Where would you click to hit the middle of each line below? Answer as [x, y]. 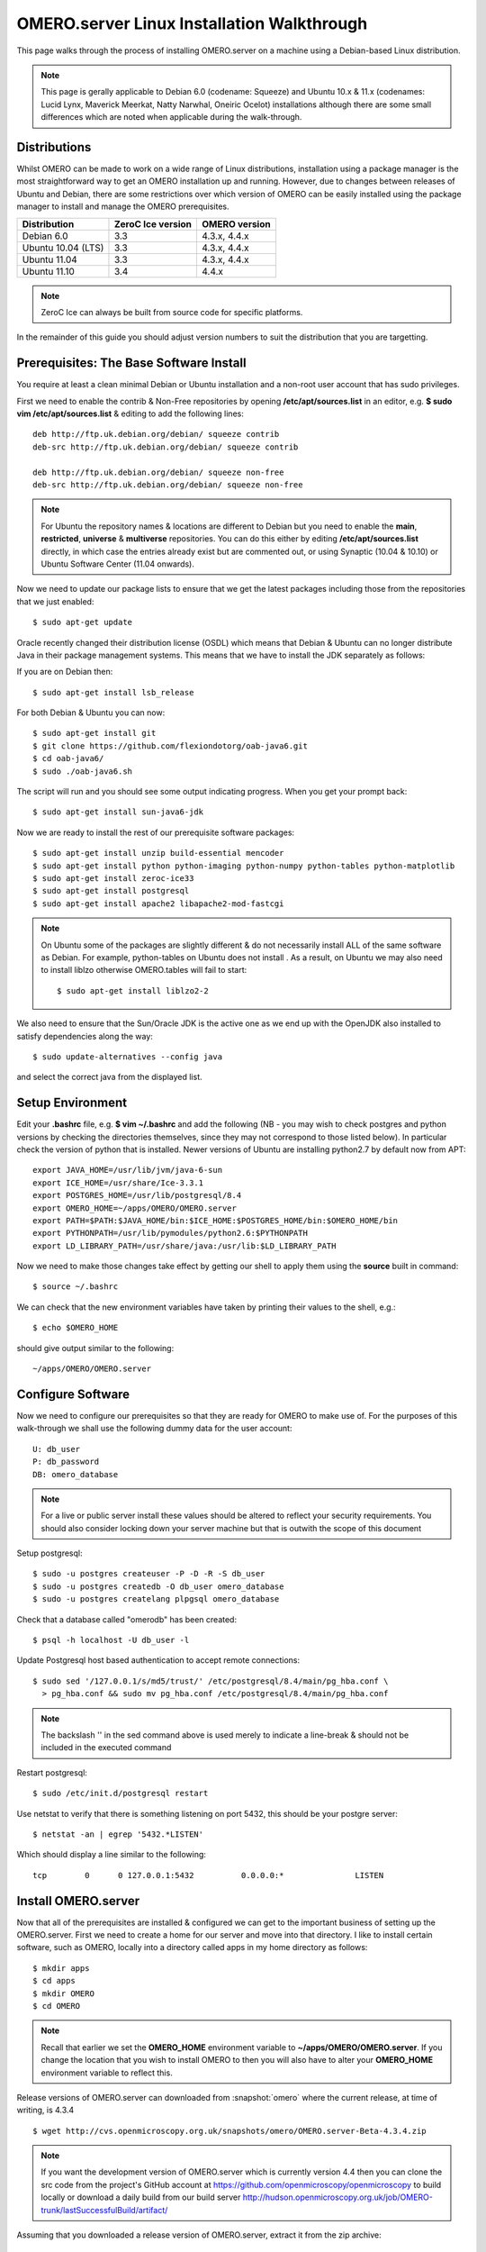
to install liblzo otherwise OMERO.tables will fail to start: [144, 970]
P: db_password [66, 1462]
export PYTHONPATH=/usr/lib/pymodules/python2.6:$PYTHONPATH [170, 1233]
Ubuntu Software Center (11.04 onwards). [118, 564]
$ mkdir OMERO [63, 1993]
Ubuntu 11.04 [50, 259]
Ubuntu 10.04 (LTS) [63, 248]
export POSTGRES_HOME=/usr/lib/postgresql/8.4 [137, 1195]
